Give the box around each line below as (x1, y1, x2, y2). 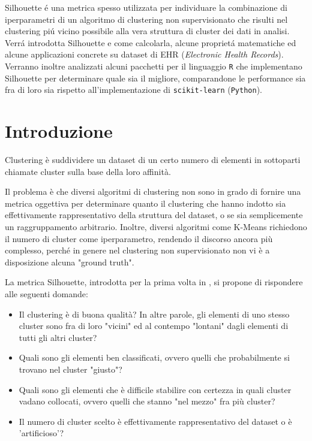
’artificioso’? (19, 427, 64, 439)
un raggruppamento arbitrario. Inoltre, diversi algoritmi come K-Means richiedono (5, 220, 307, 232)
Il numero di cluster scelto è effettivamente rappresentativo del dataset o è (19, 415, 292, 427)
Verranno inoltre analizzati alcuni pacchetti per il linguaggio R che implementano (5, 59, 302, 72)
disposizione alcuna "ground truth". (5, 255, 134, 268)
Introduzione (5, 119, 113, 143)
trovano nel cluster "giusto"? (19, 363, 122, 375)
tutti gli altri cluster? (19, 331, 97, 343)
